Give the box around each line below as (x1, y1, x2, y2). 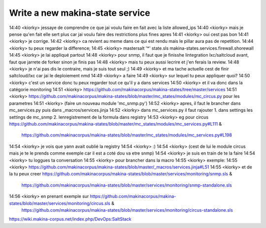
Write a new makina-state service (9, 7, 150, 18)
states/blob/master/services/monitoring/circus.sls (9, 200, 110, 206)
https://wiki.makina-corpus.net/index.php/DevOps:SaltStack (9, 216, 132, 222)
